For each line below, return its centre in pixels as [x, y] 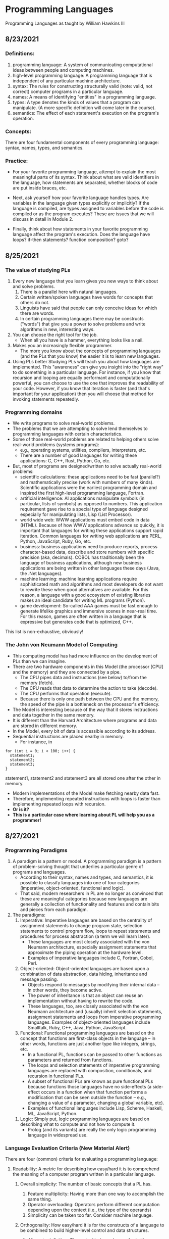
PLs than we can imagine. [39, 661]
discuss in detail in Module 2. [43, 219]
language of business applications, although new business [81, 563]
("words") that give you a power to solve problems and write [83, 324]
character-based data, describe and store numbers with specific [87, 552]
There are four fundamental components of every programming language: [82, 142]
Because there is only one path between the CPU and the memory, [89, 699]
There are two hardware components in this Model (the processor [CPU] [88, 666]
